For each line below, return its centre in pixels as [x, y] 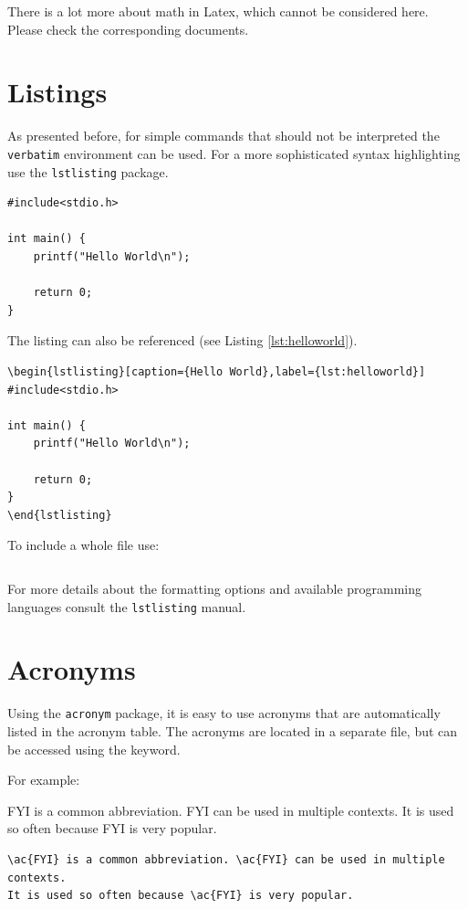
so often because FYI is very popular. [112, 828]
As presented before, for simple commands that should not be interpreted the [224, 136]
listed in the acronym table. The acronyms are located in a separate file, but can [233, 730]
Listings [57, 92]
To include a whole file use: [83, 545]
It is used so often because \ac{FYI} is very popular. [181, 896]
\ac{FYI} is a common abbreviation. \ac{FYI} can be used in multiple [226, 859]
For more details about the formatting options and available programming [215, 588]
